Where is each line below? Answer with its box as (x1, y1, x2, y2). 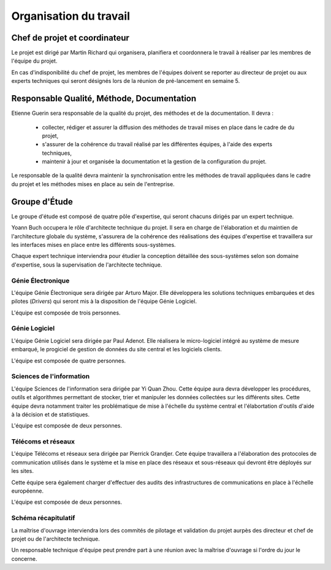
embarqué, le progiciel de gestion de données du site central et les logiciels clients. (11, 346, 222, 353)
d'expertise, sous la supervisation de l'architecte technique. (11, 261, 162, 268)
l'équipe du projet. (11, 57, 58, 64)
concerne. (11, 555, 37, 562)
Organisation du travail (11, 9, 130, 23)
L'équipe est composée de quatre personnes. (11, 357, 126, 364)
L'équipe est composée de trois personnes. (11, 309, 121, 316)
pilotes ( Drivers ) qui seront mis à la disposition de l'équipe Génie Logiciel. (11, 298, 197, 305)
